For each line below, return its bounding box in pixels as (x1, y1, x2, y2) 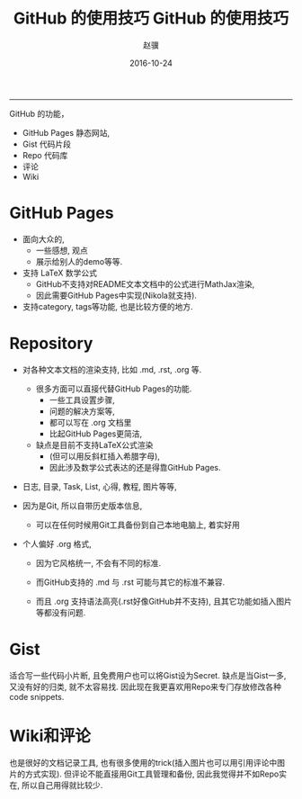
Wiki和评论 (9, 725, 92, 746)
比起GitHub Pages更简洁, (49, 428, 142, 439)
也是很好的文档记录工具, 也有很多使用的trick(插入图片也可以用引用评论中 (9, 757, 278, 768)
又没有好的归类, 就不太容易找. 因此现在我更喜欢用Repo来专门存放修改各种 (9, 681, 281, 692)
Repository (9, 334, 93, 354)
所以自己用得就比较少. (21, 779, 103, 790)
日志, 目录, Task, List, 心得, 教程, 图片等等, (22, 480, 177, 491)
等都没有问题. (35, 606, 86, 617)
